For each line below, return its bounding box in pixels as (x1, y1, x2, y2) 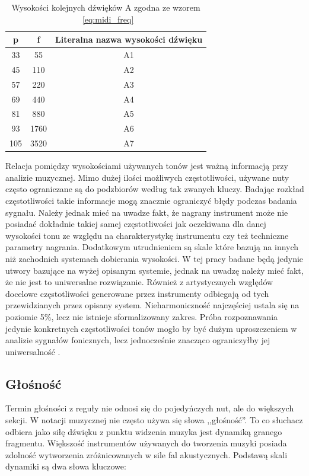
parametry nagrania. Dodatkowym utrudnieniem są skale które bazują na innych (5, 241, 299, 253)
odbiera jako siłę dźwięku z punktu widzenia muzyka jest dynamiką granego (5, 425, 282, 437)
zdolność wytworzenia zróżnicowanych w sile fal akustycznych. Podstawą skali (5, 448, 288, 461)
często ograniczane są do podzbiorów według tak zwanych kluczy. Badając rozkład (5, 183, 304, 195)
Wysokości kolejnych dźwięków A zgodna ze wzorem (11, 1, 200, 13)
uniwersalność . (5, 345, 60, 357)
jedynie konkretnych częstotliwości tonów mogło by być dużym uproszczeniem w (5, 322, 297, 334)
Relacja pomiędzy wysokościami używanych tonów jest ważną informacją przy (5, 159, 288, 172)
